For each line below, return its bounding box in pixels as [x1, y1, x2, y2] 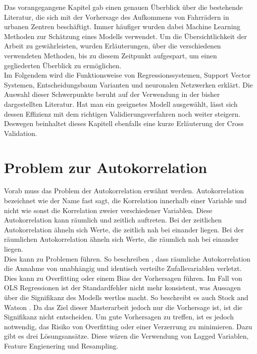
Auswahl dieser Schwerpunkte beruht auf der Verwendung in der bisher [4, 89, 220, 99]
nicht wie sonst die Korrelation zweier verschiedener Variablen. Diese [4, 205, 212, 215]
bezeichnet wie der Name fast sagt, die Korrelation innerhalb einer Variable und [4, 195, 247, 206]
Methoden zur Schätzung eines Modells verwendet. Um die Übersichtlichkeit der [4, 31, 247, 41]
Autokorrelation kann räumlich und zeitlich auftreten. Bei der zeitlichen [4, 215, 222, 225]
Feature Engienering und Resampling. [4, 340, 118, 351]
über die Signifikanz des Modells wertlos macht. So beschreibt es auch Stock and [4, 292, 249, 302]
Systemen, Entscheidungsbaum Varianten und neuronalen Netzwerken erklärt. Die [4, 79, 253, 89]
